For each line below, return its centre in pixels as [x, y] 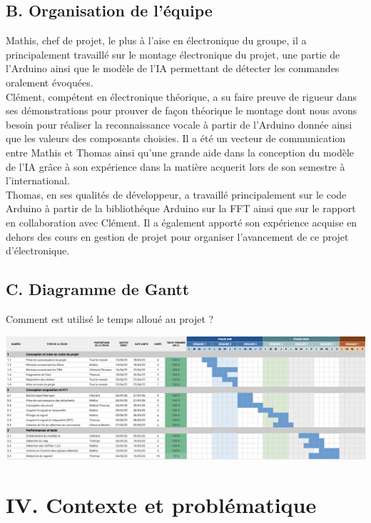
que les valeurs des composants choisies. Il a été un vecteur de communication [176, 138]
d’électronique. [38, 250]
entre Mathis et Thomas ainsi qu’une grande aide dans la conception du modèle [180, 152]
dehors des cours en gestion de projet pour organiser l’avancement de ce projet [177, 236]
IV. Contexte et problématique [161, 505]
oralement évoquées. [50, 82]
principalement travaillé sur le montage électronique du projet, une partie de [173, 54]
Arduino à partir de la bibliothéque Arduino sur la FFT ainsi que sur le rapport [181, 208]
